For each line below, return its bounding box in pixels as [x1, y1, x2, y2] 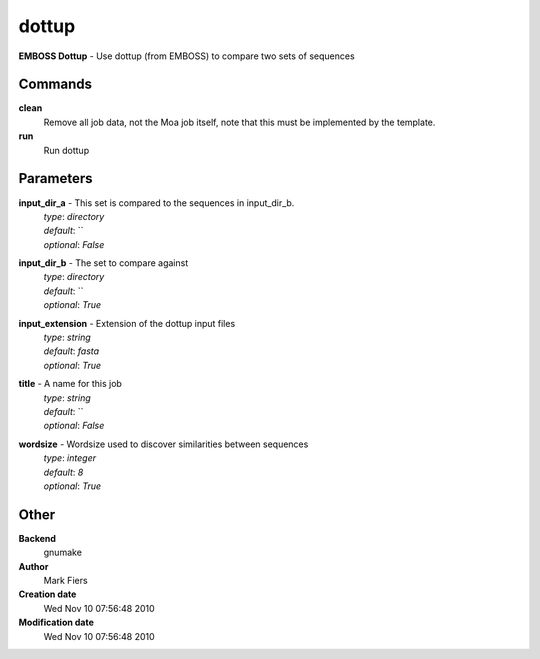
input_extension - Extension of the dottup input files [18, 317, 236, 329]
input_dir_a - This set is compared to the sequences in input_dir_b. [18, 196, 295, 209]
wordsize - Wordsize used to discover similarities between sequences [18, 438, 309, 450]
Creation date [18, 588, 77, 600]
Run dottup [43, 144, 90, 156]
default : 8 [43, 466, 84, 478]
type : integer [43, 452, 97, 464]
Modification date [18, 616, 95, 629]
